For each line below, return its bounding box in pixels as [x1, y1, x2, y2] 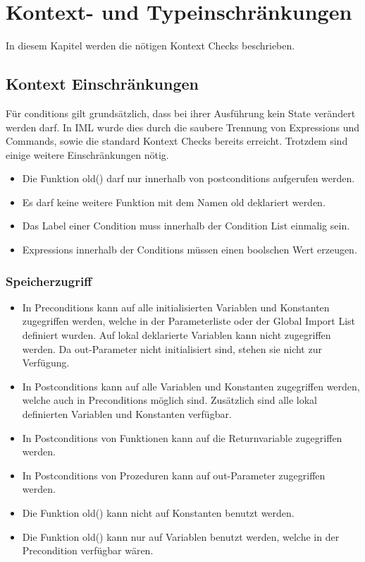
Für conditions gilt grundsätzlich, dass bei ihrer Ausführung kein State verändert [6, 105, 356, 120]
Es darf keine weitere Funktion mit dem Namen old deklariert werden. [22, 194, 326, 209]
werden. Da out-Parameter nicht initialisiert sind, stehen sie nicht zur [22, 341, 322, 356]
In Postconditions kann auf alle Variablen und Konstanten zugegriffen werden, [22, 378, 360, 393]
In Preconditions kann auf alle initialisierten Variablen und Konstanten [22, 299, 330, 314]
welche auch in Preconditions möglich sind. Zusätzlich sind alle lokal [22, 393, 318, 407]
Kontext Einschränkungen [6, 73, 199, 95]
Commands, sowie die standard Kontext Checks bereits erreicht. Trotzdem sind [6, 133, 348, 148]
